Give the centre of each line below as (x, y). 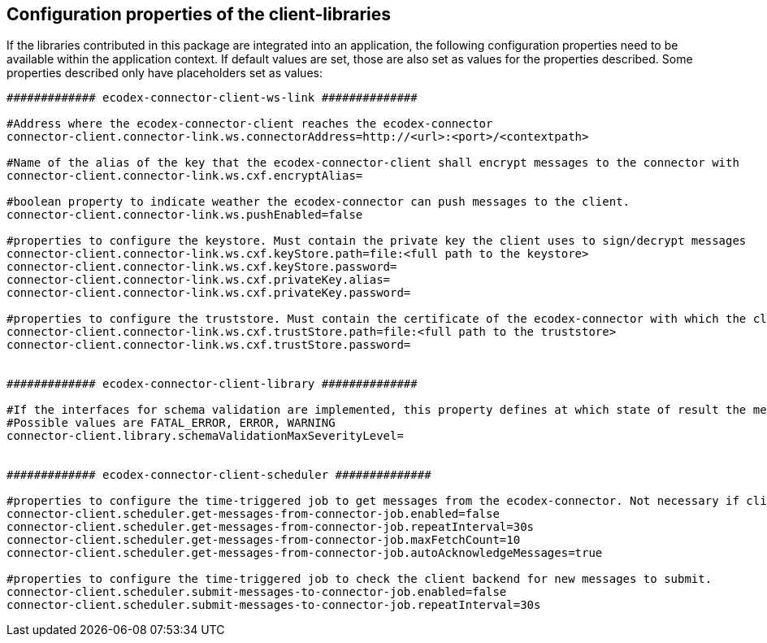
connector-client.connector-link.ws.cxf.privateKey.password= (209, 293)
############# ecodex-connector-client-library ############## (212, 384)
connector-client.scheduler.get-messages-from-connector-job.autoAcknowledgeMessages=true (305, 553)
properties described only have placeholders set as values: (165, 73)
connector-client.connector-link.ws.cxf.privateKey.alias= (199, 280)
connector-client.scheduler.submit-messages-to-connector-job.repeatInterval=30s (274, 605)
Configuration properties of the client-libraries (199, 14)
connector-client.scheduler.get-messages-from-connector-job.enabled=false (253, 514)
